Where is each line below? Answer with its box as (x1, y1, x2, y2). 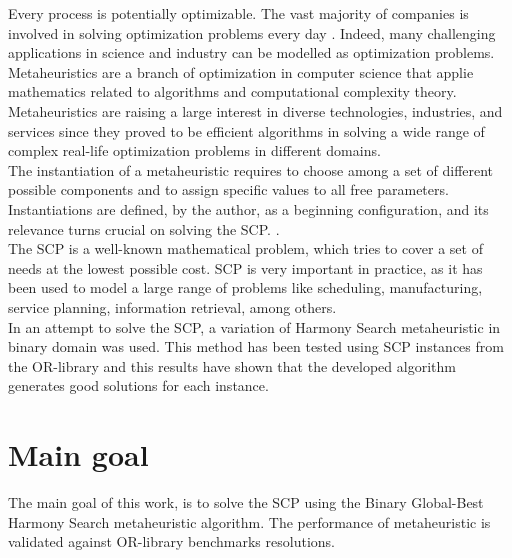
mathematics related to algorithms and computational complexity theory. (8, 81, 457, 102)
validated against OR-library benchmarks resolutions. (8, 531, 335, 552)
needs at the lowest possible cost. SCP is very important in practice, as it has (8, 257, 483, 278)
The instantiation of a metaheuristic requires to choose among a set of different (8, 159, 494, 180)
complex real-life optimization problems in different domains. (8, 140, 381, 161)
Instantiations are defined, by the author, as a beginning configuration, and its (8, 198, 489, 219)
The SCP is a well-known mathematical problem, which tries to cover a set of (8, 238, 483, 259)
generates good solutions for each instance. (8, 375, 269, 396)
